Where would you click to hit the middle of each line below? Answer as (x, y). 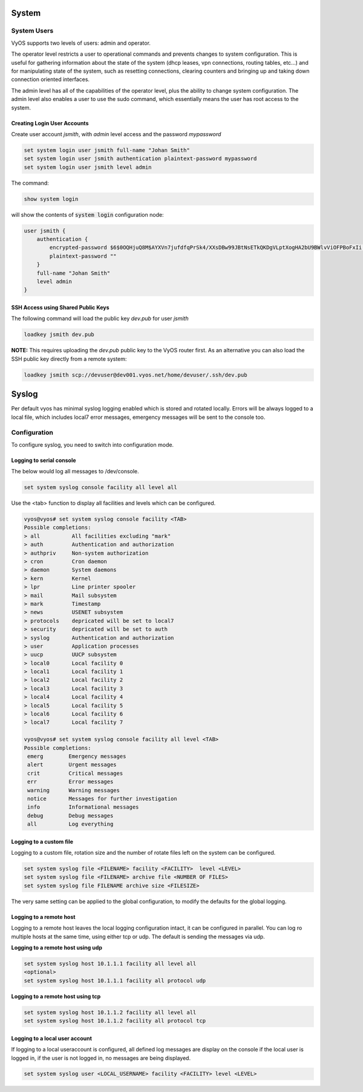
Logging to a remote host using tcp (56, 996)
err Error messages (70, 782)
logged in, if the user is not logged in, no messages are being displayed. (101, 1058)
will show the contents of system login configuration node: (87, 214)
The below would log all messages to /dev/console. (75, 472)
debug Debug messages (70, 815)
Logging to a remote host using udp (57, 948)
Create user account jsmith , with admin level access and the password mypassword (116, 134)
